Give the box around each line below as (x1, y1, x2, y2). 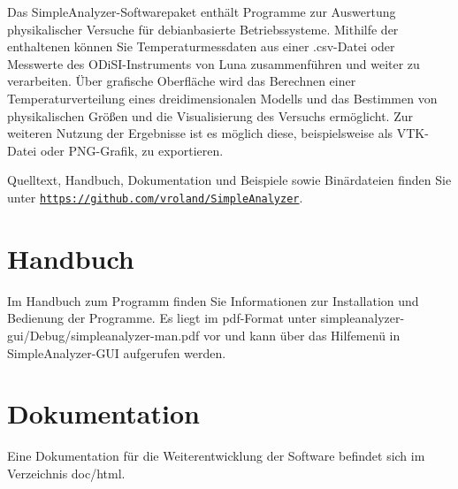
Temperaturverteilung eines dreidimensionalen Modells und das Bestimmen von (7, 88, 438, 107)
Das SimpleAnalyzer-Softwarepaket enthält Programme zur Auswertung (7, 3, 396, 20)
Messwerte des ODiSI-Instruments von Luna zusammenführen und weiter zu (7, 54, 420, 73)
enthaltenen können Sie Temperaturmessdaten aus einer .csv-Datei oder (7, 37, 395, 56)
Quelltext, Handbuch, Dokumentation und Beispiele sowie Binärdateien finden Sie (7, 171, 452, 189)
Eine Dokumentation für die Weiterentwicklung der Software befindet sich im (7, 447, 425, 465)
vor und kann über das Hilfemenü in (203, 325, 401, 344)
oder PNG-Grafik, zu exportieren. (40, 141, 224, 159)
